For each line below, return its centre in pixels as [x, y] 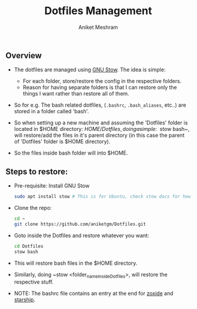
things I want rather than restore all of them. [76, 94]
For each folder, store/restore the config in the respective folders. [102, 81]
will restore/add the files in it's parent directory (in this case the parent [99, 135]
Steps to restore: [37, 171]
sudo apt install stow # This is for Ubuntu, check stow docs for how [102, 197]
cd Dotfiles [29, 246]
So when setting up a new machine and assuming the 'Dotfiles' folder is [101, 123]
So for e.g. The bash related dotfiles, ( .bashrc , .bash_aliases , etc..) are [100, 105]
